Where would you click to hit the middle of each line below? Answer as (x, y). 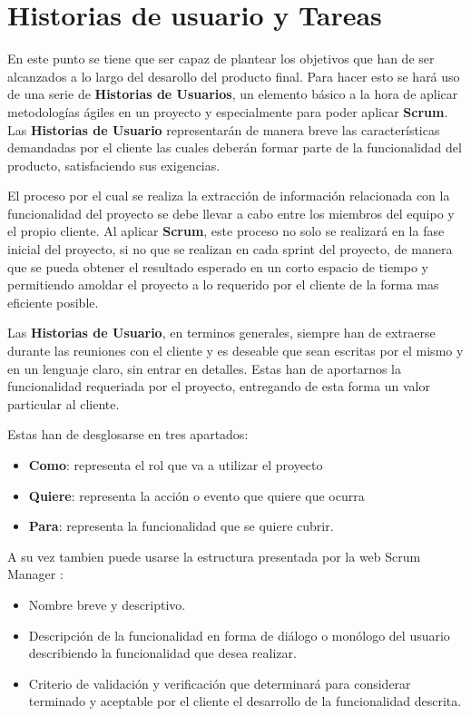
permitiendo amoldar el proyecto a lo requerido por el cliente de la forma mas (223, 284)
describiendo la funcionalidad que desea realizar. (162, 653)
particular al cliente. (64, 403)
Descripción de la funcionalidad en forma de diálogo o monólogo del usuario (239, 635)
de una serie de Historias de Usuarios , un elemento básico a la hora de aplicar (233, 94)
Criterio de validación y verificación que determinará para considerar (220, 683)
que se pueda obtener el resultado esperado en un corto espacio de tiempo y (218, 266)
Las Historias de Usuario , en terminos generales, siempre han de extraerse (221, 333)
